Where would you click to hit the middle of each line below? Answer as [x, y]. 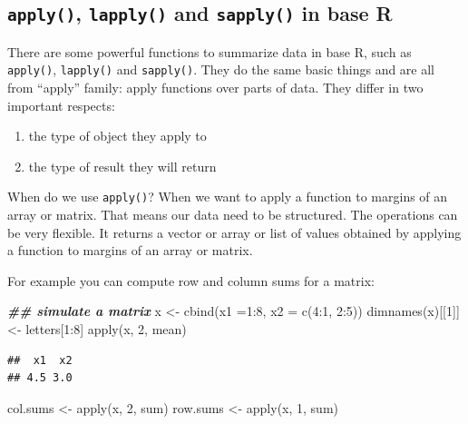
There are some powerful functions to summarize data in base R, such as [210, 51]
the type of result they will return [122, 166]
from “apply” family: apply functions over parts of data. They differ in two [215, 88]
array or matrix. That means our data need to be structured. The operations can [233, 215]
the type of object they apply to [117, 136]
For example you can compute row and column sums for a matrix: [191, 280]
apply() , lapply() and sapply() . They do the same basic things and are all [221, 69]
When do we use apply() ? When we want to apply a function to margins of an [228, 197]
